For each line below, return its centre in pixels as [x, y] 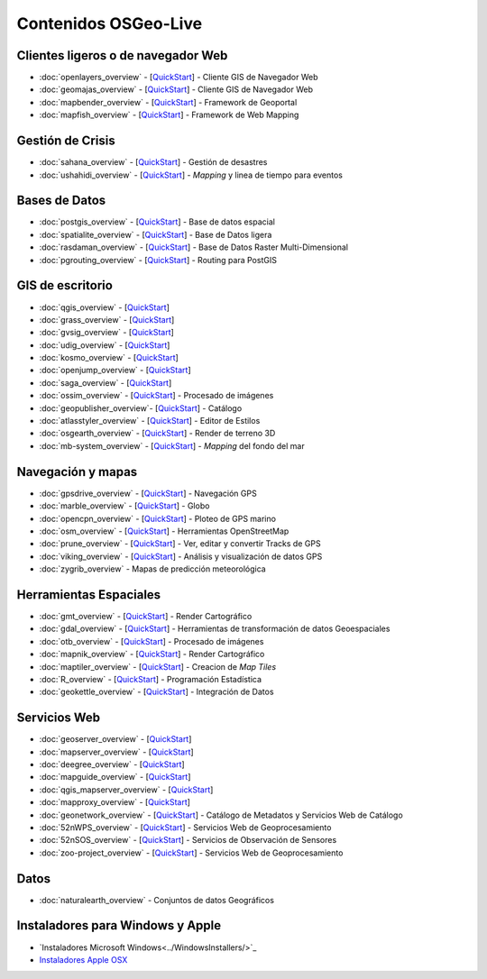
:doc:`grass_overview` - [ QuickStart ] [107, 319]
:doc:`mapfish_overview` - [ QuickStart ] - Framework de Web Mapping [169, 115]
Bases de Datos [61, 201]
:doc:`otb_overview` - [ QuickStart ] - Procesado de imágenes [152, 641]
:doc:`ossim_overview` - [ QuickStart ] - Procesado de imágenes [156, 396]
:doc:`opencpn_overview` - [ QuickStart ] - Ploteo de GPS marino [158, 518]
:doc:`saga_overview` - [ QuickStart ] [106, 382]
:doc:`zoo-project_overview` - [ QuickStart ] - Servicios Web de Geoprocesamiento [191, 853]
